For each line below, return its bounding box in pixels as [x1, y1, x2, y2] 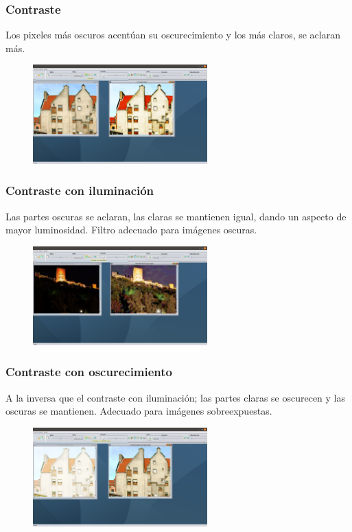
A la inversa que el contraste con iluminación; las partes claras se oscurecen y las [5, 390, 346, 404]
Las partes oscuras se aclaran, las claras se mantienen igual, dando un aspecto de [5, 209, 347, 223]
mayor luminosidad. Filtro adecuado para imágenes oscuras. [5, 222, 257, 237]
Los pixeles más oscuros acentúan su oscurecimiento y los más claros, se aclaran [5, 27, 340, 42]
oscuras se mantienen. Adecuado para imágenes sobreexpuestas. [5, 404, 272, 418]
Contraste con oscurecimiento [5, 363, 173, 380]
